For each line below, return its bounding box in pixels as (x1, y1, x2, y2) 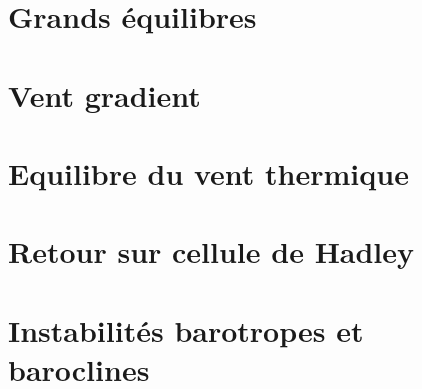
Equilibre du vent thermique (8, 152, 409, 193)
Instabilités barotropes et (8, 309, 364, 350)
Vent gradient (8, 74, 201, 115)
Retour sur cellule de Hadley (8, 231, 415, 272)
